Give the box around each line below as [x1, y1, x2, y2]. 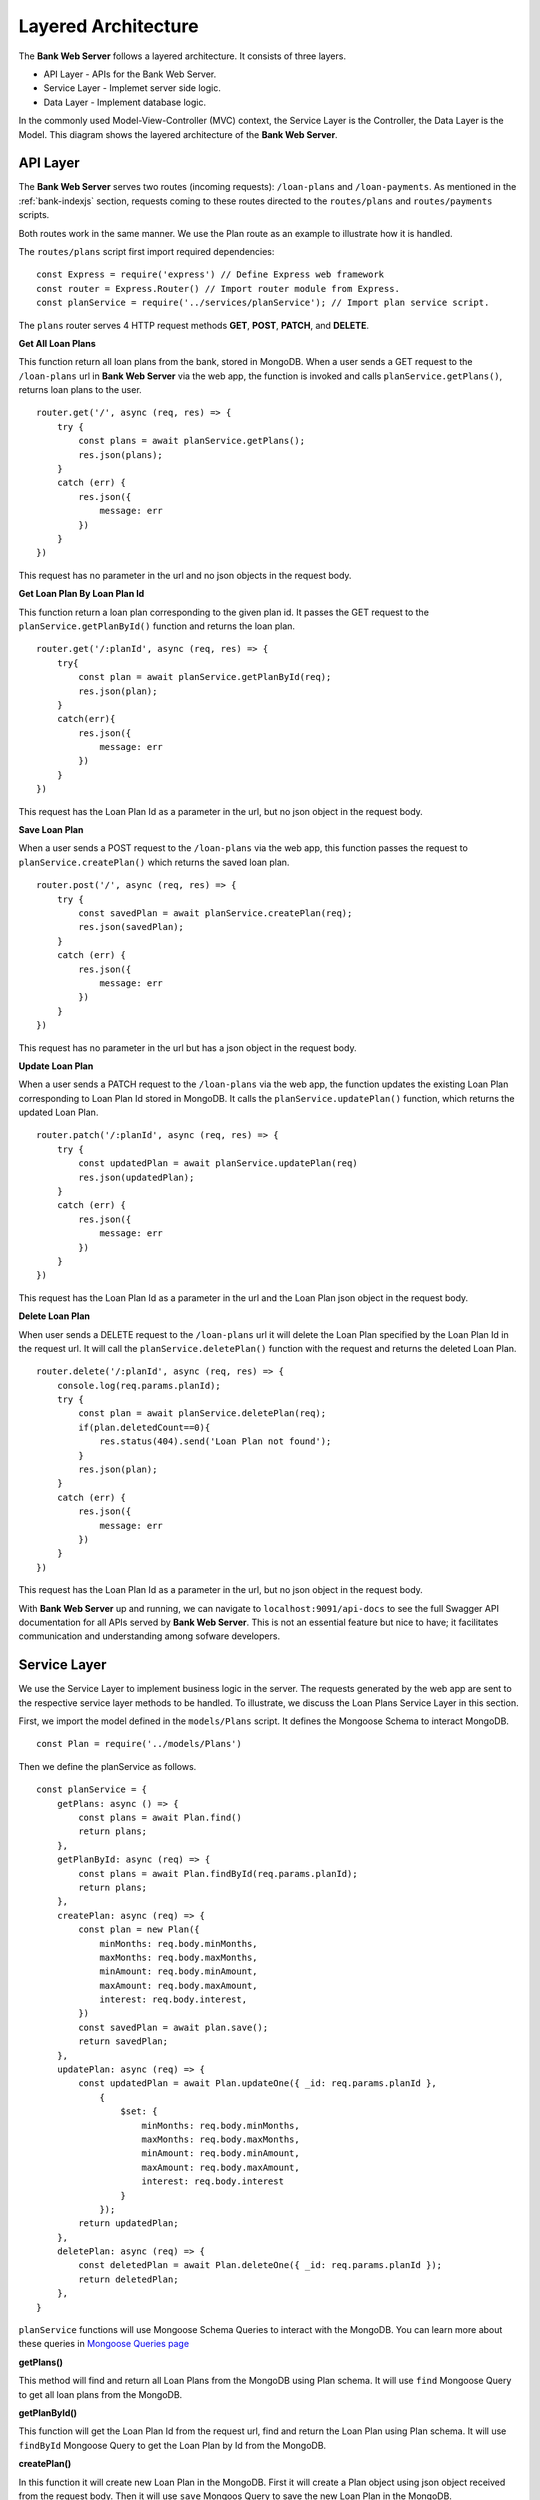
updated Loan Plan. [18, 1106, 99, 1119]
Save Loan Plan [18, 824, 84, 836]
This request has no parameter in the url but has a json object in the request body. [18, 1041, 357, 1054]
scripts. [18, 209, 50, 221]
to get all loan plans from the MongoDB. [18, 2388, 183, 2400]
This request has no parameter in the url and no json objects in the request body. [18, 569, 352, 581]
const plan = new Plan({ [78, 1924, 200, 1935]
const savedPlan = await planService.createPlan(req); [78, 907, 353, 919]
